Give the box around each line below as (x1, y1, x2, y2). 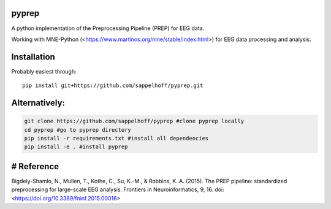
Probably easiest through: (11, 67, 77, 75)
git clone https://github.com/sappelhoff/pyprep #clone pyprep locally (24, 118, 245, 125)
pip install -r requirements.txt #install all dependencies (24, 135, 209, 142)
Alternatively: (11, 98, 66, 108)
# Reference (11, 161, 59, 172)
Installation (11, 51, 55, 62)
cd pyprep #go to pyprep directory (24, 126, 131, 133)
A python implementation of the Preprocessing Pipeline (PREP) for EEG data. (11, 25, 205, 32)
